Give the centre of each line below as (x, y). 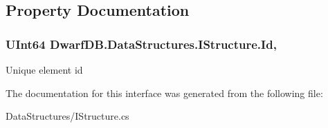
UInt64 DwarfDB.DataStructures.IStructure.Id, (141, 44)
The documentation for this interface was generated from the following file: (164, 93)
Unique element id (44, 70)
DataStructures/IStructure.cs (67, 116)
